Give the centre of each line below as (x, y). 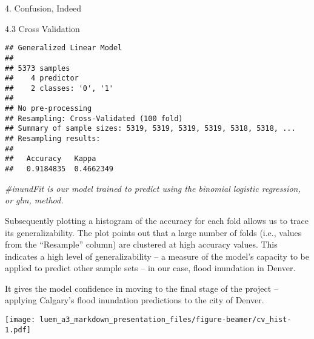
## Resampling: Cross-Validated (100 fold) (94, 118)
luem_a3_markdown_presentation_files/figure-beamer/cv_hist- (165, 320)
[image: (20, 320)
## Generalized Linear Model (64, 48)
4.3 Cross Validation (42, 28)
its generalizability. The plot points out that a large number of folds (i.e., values (153, 232)
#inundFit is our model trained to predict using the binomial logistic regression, (153, 188)
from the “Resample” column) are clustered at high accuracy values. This (141, 244)
